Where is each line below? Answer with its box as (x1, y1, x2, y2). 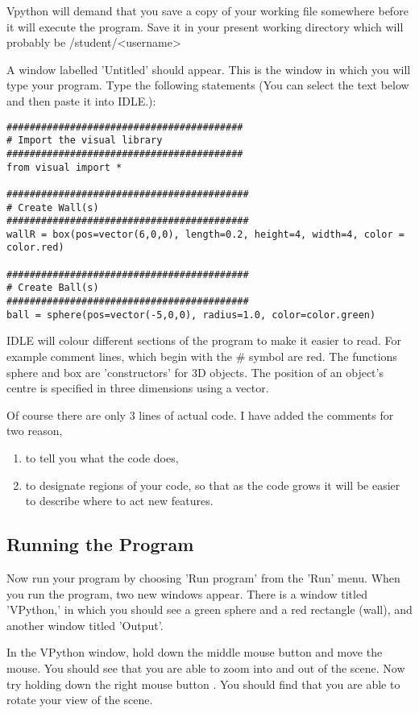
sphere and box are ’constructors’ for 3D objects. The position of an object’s (6, 363, 384, 380)
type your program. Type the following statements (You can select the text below (6, 77, 409, 93)
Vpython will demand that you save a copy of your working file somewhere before (6, 2, 409, 19)
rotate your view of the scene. (6, 691, 153, 708)
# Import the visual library (6, 135, 163, 147)
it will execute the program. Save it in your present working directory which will (6, 18, 404, 35)
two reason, (6, 422, 63, 439)
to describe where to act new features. (25, 492, 214, 509)
